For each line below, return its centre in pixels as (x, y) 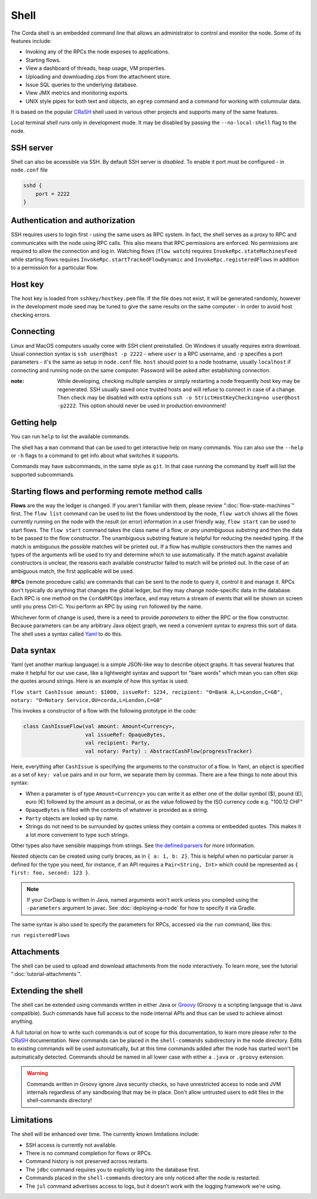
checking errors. (31, 315)
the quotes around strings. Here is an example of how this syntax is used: (100, 681)
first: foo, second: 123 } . (50, 873)
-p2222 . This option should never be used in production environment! (142, 406)
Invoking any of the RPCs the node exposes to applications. (97, 52)
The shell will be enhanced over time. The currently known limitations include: (105, 1134)
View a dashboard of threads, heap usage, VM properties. (96, 68)
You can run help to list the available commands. (70, 436)
